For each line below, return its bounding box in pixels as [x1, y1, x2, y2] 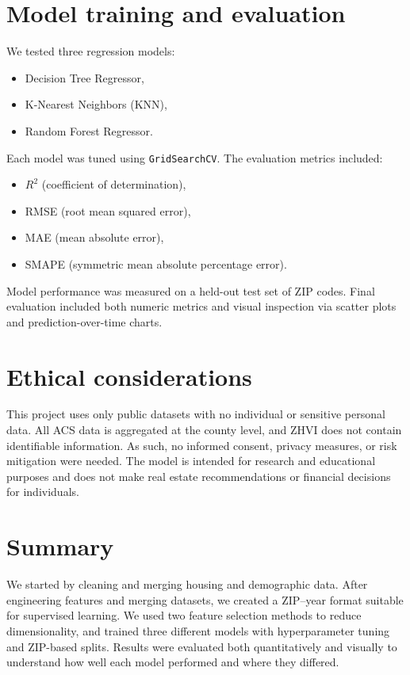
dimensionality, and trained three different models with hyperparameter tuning [6, 622, 390, 639]
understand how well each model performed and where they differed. [6, 654, 339, 670]
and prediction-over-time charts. [6, 313, 163, 330]
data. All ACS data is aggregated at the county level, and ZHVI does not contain [6, 421, 402, 438]
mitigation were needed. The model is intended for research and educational [6, 452, 376, 469]
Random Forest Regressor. [25, 122, 153, 139]
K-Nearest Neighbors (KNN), [25, 96, 167, 113]
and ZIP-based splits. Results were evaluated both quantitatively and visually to [6, 638, 397, 654]
